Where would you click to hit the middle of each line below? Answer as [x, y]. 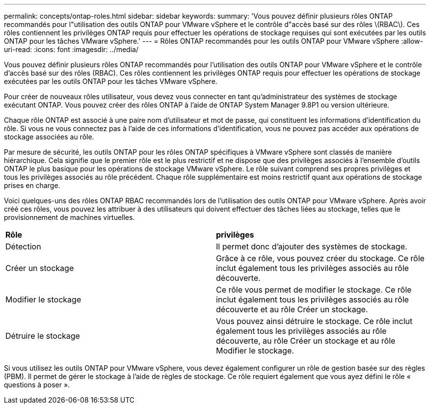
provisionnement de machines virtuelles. [69, 217]
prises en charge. [32, 185]
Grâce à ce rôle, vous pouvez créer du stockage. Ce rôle [320, 258]
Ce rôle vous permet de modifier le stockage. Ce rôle [314, 290]
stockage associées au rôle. [49, 137]
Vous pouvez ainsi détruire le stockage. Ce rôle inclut [314, 321]
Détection [23, 246]
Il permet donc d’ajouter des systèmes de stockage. [312, 246]
